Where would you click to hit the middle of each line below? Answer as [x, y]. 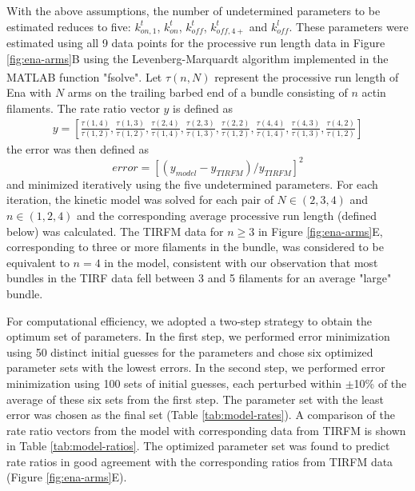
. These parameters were [349, 26]
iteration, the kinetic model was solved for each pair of [140, 200]
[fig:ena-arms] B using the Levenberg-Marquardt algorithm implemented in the [198, 58]
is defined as [203, 108]
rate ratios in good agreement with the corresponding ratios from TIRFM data [200, 461]
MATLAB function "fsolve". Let [84, 76]
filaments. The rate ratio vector [83, 108]
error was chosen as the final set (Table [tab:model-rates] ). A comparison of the [201, 415]
